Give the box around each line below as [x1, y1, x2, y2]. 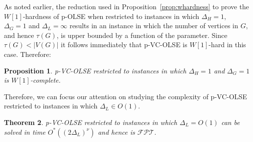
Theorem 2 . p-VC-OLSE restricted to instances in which [4, 117, 177, 127]
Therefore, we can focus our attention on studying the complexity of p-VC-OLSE [4, 91, 247, 101]
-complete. [30, 75, 61, 85]
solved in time [4, 126, 46, 137]
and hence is [97, 126, 135, 137]
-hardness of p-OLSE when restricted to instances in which [23, 11, 200, 21]
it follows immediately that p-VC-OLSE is [61, 39, 187, 50]
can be [221, 117, 240, 127]
